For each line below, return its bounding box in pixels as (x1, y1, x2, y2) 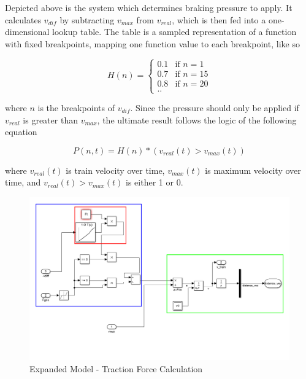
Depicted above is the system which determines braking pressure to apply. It (5, 1, 293, 14)
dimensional (5, 25, 50, 38)
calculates (5, 13, 42, 26)
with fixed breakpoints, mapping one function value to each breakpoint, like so (5, 37, 300, 50)
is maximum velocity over (205, 163, 301, 176)
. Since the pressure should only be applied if (130, 101, 299, 114)
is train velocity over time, (66, 163, 165, 176)
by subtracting (59, 13, 115, 26)
